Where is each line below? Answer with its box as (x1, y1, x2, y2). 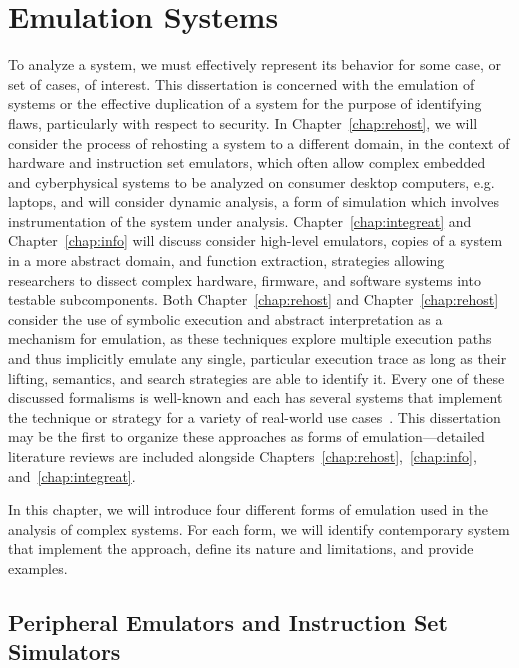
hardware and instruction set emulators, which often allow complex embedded (8, 152, 486, 173)
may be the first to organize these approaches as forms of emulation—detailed (8, 426, 485, 447)
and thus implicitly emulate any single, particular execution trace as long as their (8, 348, 507, 369)
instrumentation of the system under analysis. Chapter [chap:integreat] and (8, 210, 472, 231)
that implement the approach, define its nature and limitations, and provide (8, 538, 474, 559)
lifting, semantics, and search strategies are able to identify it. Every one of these (8, 367, 505, 388)
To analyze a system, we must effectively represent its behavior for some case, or (8, 54, 501, 75)
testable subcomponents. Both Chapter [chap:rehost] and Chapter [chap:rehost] (8, 289, 499, 310)
